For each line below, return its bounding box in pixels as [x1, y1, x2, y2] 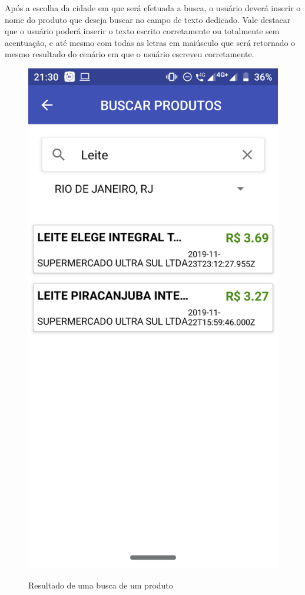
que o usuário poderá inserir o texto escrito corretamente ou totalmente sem [5, 25, 280, 37]
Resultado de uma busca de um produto [28, 578, 173, 591]
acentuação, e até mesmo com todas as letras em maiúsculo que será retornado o [5, 36, 296, 48]
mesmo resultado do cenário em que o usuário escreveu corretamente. [5, 48, 254, 60]
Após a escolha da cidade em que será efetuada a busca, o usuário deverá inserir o [5, 2, 301, 14]
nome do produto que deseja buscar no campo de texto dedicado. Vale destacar [5, 13, 291, 25]
